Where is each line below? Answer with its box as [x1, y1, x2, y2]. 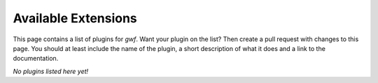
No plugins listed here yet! [13, 67, 89, 75]
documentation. [13, 54, 59, 63]
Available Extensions [13, 10, 138, 26]
